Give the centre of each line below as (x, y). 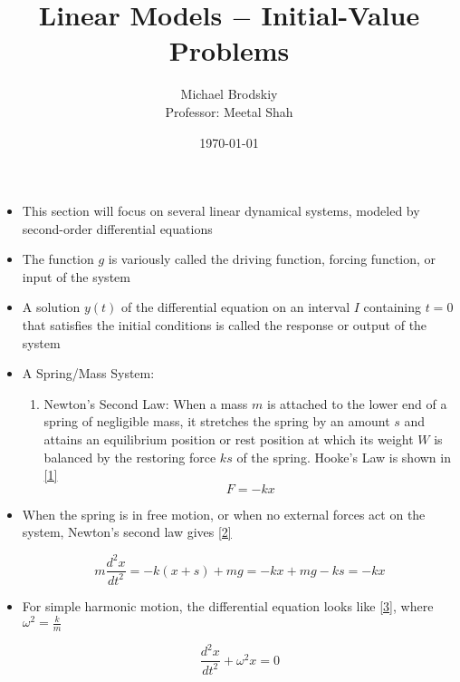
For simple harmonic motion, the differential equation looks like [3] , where (228, 605)
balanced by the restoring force (130, 457)
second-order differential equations (117, 228)
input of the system (76, 276)
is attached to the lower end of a (357, 403)
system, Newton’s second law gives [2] (127, 532)
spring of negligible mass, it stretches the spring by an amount (217, 421)
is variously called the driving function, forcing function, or (272, 259)
